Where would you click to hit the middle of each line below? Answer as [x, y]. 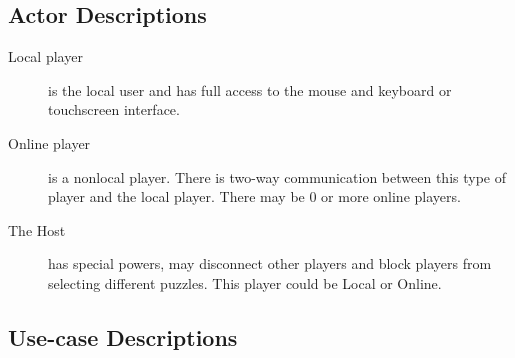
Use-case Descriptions [123, 336]
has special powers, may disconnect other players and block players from [270, 263]
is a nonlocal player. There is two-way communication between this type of [277, 176]
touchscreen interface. [114, 109]
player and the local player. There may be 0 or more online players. [254, 196]
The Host [37, 229]
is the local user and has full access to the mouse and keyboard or [250, 89]
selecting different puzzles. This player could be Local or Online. [245, 282]
